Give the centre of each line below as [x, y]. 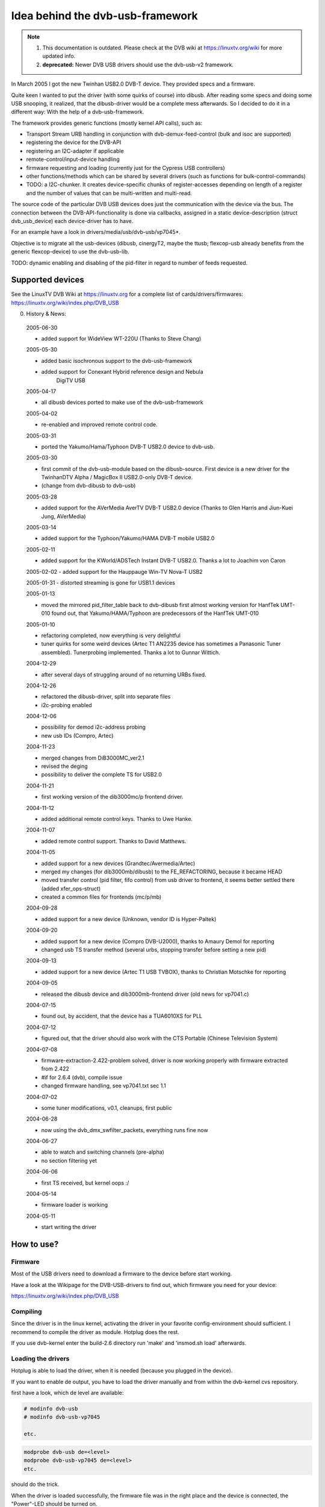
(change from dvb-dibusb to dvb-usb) [88, 486]
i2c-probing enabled [67, 705]
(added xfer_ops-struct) [71, 889]
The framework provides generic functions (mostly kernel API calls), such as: [107, 123]
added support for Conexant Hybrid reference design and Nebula [122, 372]
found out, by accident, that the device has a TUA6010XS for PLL [122, 1016]
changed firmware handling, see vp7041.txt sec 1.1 [104, 1086]
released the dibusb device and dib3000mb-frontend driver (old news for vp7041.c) [145, 994]
